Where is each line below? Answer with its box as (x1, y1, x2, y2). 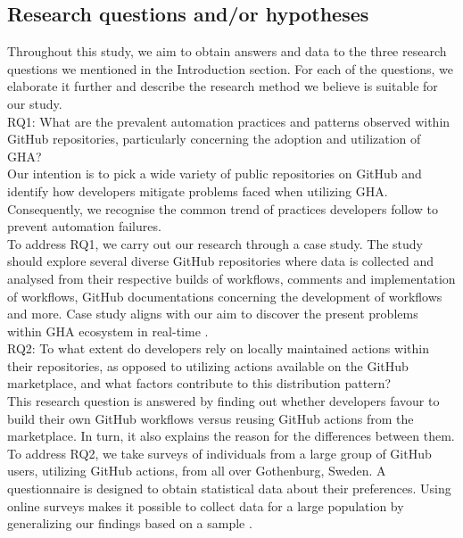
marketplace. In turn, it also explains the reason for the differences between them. (7, 426, 455, 445)
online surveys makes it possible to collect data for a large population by (7, 496, 404, 515)
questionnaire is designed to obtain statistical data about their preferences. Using (7, 479, 451, 498)
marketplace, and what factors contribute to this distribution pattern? (7, 374, 392, 393)
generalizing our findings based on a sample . (7, 514, 252, 533)
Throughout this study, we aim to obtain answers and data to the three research (7, 42, 447, 61)
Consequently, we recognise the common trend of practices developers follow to (7, 199, 439, 218)
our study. (7, 94, 62, 112)
